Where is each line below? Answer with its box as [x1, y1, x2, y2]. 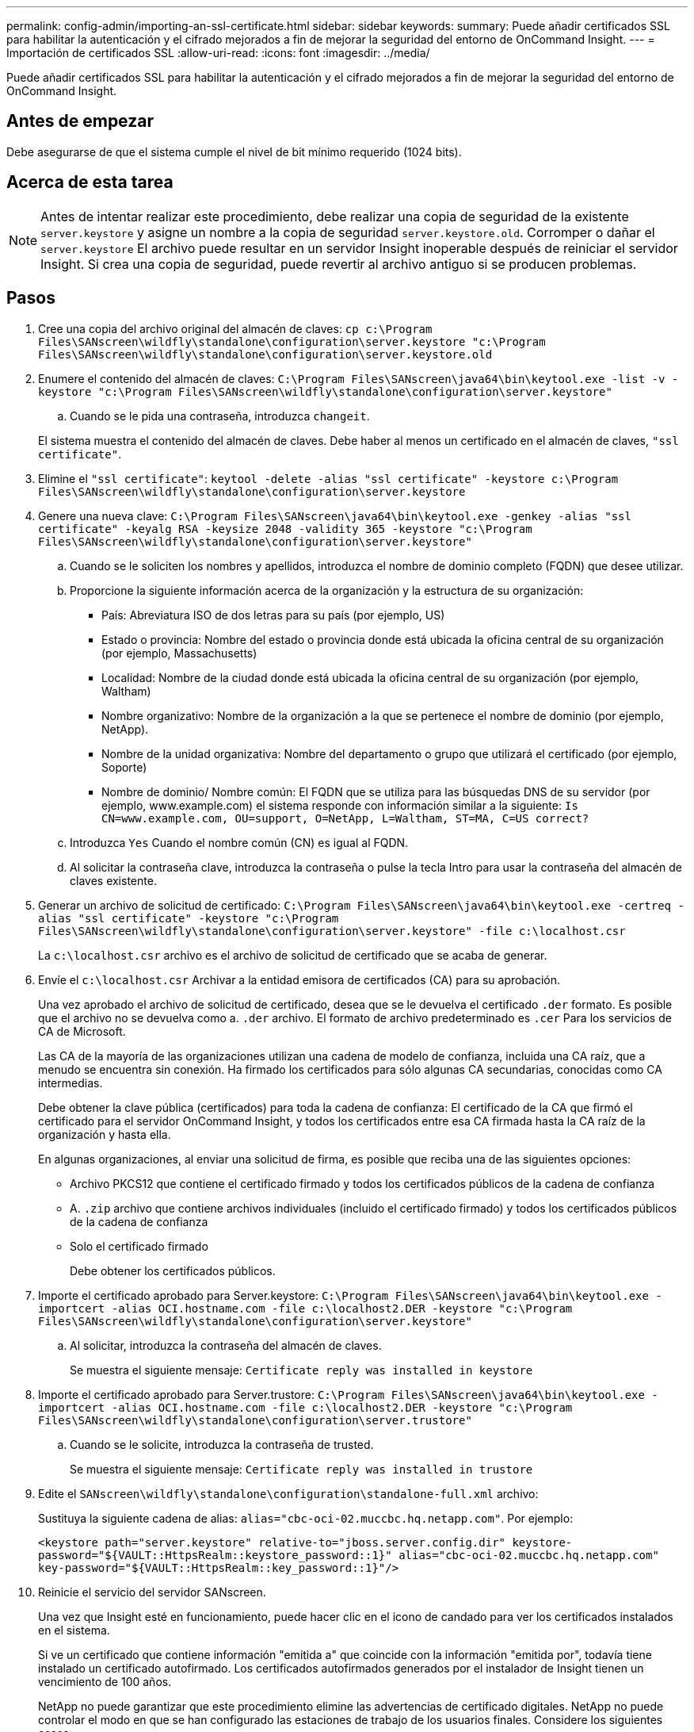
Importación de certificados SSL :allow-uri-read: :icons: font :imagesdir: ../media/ [6, 46, 430, 59]
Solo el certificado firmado [70, 1239, 208, 1253]
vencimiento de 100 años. [38, 1674, 172, 1688]
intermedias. [38, 1075, 103, 1090]
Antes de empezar [6, 111, 154, 132]
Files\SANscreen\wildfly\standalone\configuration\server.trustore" [38, 1413, 472, 1427]
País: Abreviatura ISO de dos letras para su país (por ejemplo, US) [101, 607, 445, 622]
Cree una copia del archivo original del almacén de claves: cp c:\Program [38, 321, 433, 335]
